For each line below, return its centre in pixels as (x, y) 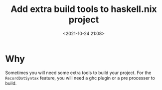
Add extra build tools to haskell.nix (84, 9)
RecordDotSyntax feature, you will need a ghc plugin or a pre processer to (80, 78)
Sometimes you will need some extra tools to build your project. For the (78, 73)
